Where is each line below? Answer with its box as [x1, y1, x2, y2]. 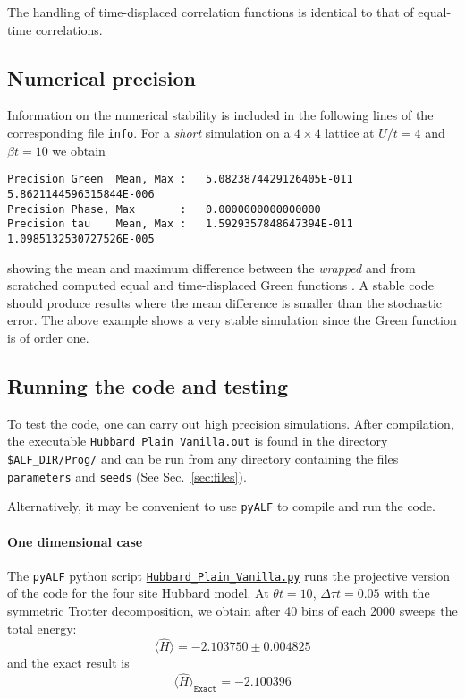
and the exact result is [7, 653, 130, 672]
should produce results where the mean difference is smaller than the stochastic [7, 293, 443, 311]
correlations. [35, 20, 103, 38]
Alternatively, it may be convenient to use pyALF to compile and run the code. [7, 497, 435, 516]
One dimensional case [7, 532, 143, 550]
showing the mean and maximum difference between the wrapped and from [7, 258, 416, 277]
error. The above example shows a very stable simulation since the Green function [7, 311, 457, 329]
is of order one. [7, 328, 89, 346]
